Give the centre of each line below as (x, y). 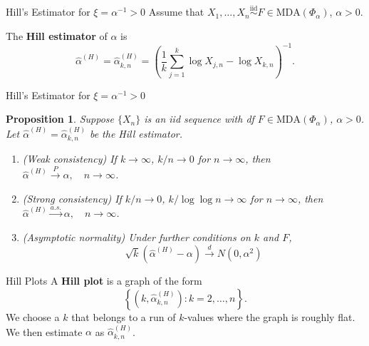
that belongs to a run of (124, 317)
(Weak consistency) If (69, 159)
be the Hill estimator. (136, 133)
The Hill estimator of (57, 35)
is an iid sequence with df (199, 119)
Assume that (176, 12)
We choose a (33, 317)
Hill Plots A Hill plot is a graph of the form (104, 281)
